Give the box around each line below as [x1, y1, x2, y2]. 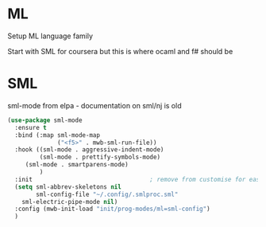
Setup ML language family [7, 31, 93, 41]
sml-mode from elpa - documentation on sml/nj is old [7, 100, 182, 110]
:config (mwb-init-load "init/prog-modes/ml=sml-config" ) [14, 205, 211, 213]
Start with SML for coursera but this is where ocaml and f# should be [7, 46, 233, 56]
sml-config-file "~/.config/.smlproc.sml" [36, 190, 179, 198]
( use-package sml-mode [7, 116, 83, 124]
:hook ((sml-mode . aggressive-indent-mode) [14, 146, 164, 154]
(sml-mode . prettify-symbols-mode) [39, 153, 160, 162]
